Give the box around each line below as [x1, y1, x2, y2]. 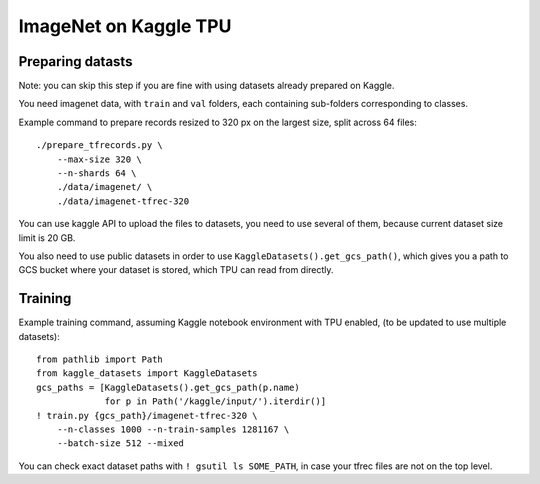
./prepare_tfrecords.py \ [36, 140, 164, 151]
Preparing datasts [18, 53, 133, 70]
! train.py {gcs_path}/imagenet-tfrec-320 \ [36, 410, 259, 421]
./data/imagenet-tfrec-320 [56, 195, 190, 207]
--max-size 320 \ [56, 153, 142, 165]
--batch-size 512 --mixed [56, 438, 185, 449]
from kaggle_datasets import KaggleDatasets [36, 368, 259, 379]
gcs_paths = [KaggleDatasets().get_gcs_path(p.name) [36, 381, 300, 393]
